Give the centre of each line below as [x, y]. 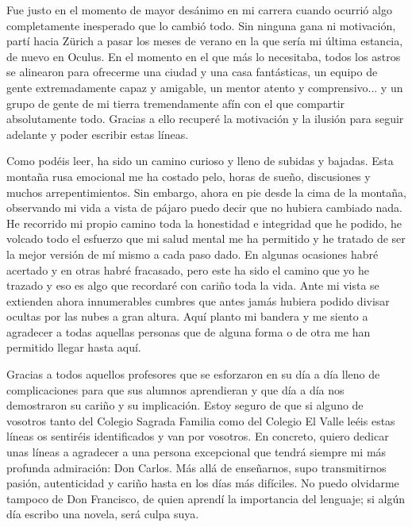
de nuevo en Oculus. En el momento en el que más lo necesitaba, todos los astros [204, 56]
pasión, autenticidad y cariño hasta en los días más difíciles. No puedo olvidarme [203, 483]
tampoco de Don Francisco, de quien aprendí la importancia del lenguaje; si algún [206, 498]
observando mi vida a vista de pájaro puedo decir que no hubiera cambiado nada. [204, 208]
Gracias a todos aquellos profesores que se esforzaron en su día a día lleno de [193, 374]
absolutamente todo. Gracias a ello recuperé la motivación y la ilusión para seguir [205, 119]
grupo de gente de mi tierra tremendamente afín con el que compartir [176, 103]
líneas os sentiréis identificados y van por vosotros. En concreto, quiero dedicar [198, 436]
